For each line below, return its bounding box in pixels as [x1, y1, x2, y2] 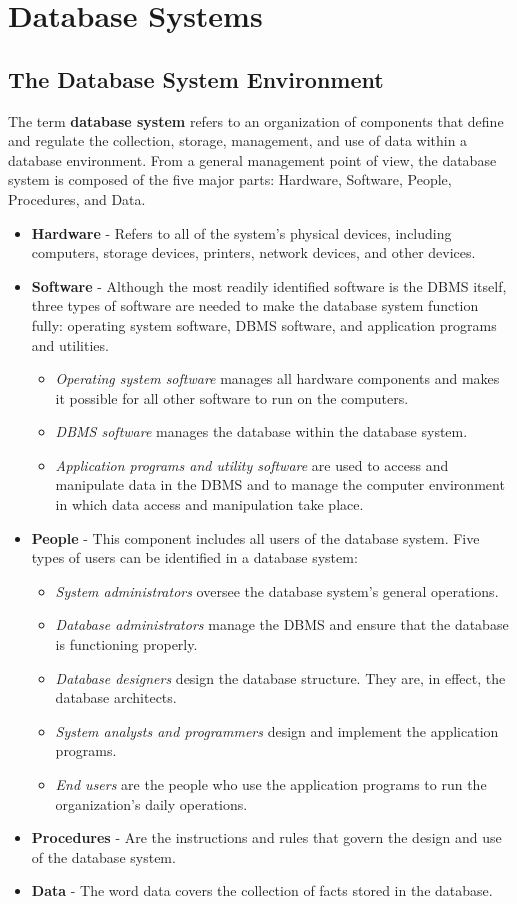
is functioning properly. [55, 634, 198, 655]
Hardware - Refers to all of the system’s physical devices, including [31, 222, 452, 243]
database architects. [55, 687, 177, 708]
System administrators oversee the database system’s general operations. [55, 580, 499, 601]
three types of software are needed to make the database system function [31, 295, 479, 316]
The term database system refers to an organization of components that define [8, 110, 504, 131]
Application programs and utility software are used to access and [55, 454, 449, 475]
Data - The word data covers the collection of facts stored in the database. [31, 880, 493, 901]
